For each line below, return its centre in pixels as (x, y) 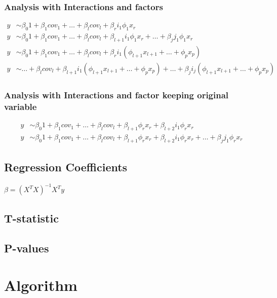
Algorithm (41, 285)
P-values (27, 248)
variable (21, 106)
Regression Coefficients (66, 167)
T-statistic (31, 218)
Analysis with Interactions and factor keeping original (116, 95)
